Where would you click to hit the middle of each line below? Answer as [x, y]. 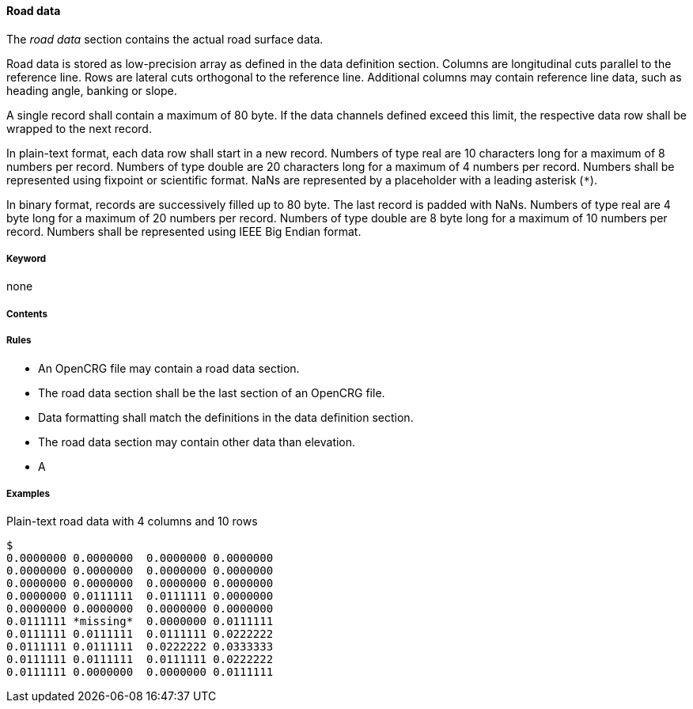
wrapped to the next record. [79, 128]
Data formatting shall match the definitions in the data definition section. [226, 417]
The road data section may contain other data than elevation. [197, 442]
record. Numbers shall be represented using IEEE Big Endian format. [184, 231]
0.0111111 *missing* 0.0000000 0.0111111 [140, 622]
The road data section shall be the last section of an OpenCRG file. [212, 392]
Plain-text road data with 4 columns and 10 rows [132, 521]
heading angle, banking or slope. [92, 90]
